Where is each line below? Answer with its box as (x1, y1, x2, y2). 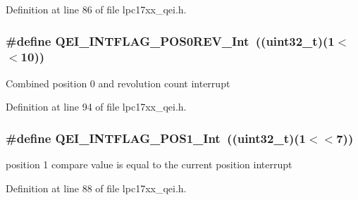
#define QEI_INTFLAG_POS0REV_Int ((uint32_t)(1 (6, 32, 335, 49)
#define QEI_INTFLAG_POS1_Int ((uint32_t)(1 (6, 129, 306, 146)
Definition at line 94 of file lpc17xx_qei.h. (6, 99, 187, 114)
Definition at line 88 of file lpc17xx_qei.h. (6, 180, 187, 195)
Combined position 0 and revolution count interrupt (6, 75, 230, 90)
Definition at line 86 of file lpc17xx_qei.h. (6, 2, 187, 16)
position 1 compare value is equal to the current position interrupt (6, 157, 292, 172)
